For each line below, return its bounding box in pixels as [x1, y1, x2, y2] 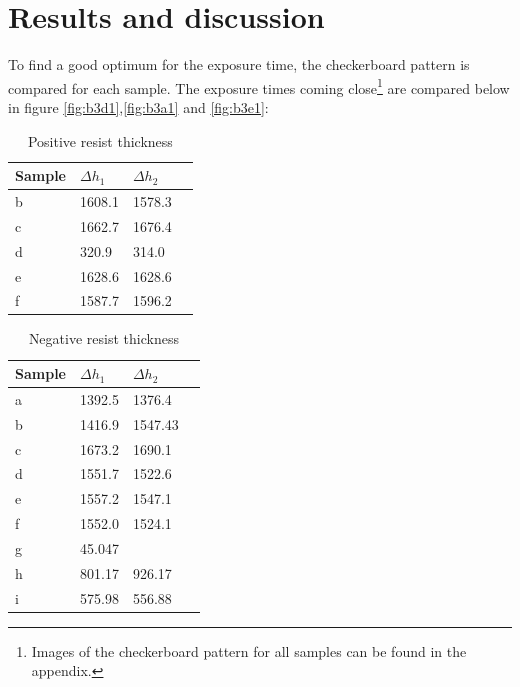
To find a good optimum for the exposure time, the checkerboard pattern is [8, 54, 470, 75]
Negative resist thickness [28, 328, 179, 349]
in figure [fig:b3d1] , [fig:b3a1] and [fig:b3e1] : [8, 96, 269, 117]
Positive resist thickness [27, 130, 173, 151]
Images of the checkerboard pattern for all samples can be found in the [31, 640, 467, 661]
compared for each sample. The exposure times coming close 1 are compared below [8, 74, 510, 98]
